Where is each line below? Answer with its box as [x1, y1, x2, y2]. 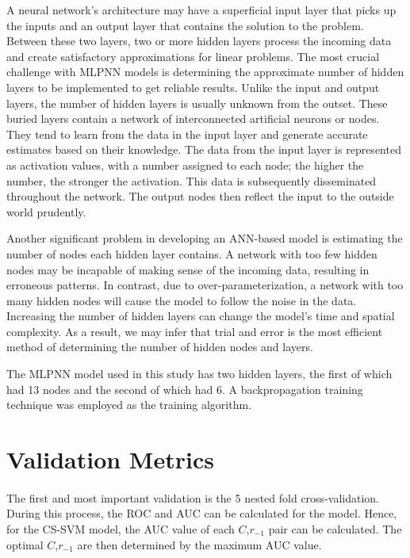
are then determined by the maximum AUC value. [77, 536, 322, 552]
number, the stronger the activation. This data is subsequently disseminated [6, 172, 377, 189]
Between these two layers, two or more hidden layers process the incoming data [6, 32, 392, 49]
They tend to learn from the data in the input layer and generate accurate [6, 125, 368, 142]
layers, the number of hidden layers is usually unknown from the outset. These [6, 94, 388, 111]
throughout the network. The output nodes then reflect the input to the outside [6, 188, 394, 204]
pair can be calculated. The [268, 521, 402, 537]
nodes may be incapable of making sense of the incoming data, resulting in [6, 261, 370, 277]
